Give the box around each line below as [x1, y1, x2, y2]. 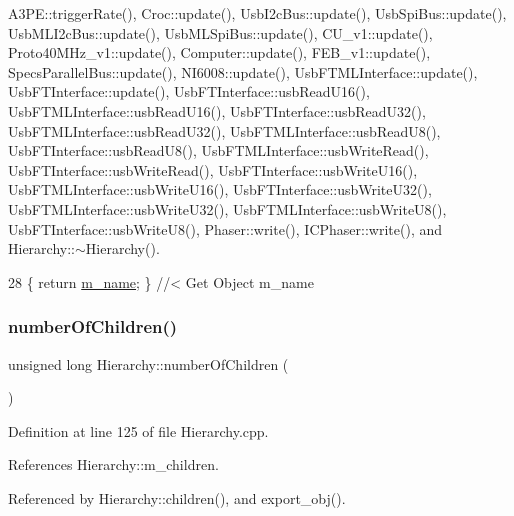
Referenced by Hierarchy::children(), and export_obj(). [8, 487, 346, 508]
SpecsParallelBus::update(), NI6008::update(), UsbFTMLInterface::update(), [8, 61, 478, 82]
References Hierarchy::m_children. [8, 454, 219, 475]
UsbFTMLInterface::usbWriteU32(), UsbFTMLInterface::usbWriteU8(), [8, 198, 447, 219]
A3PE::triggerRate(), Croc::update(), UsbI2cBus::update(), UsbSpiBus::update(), [8, 3, 507, 23]
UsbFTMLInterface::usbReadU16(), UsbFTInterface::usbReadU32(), [8, 100, 426, 121]
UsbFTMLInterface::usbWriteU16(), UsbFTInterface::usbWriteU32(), [8, 179, 432, 200]
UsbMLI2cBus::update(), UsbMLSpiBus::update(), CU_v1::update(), [8, 22, 433, 43]
